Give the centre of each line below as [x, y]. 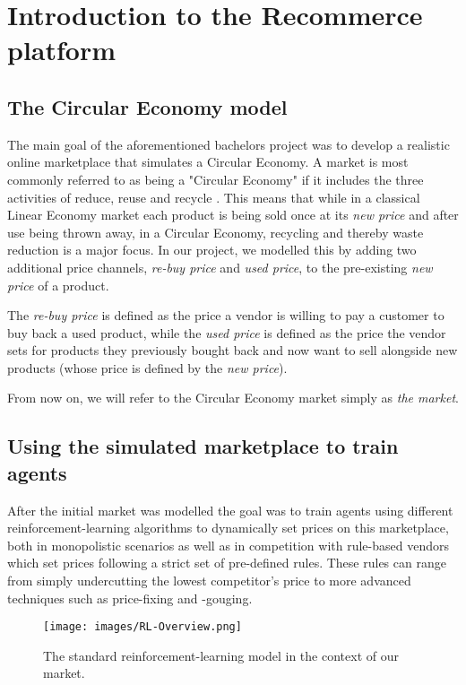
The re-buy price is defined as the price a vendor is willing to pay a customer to [226, 315]
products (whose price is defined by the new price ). [147, 367]
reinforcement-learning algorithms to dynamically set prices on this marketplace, [228, 528]
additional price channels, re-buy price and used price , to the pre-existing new [220, 267]
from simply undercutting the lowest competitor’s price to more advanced [209, 581]
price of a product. [58, 285]
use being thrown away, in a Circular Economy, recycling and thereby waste [216, 232]
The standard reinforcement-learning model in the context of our [221, 655]
